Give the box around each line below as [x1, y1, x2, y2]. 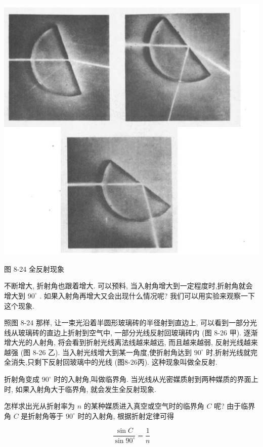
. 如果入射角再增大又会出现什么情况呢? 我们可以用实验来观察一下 [39, 290, 255, 301]
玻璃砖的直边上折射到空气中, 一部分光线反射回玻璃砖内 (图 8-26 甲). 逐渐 [18, 327, 258, 337]
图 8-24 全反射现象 [4, 263, 64, 274]
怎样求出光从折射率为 [4, 401, 75, 411]
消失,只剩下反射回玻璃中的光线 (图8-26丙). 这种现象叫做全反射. [11, 357, 217, 367]
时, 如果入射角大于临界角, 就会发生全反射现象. [4, 383, 156, 394]
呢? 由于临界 [214, 401, 255, 411]
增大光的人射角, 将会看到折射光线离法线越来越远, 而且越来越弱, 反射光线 [4, 337, 244, 347]
